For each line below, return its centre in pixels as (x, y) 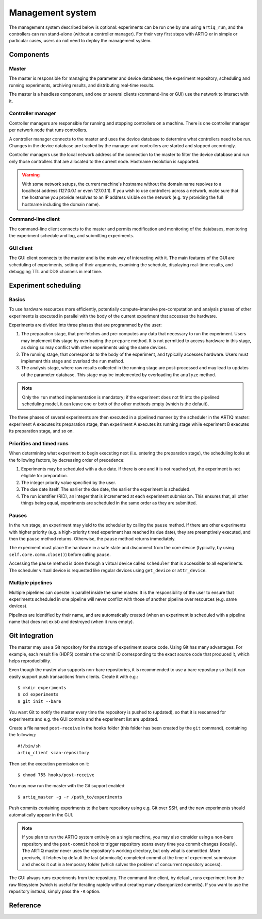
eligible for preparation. (44, 476)
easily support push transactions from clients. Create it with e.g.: (74, 676)
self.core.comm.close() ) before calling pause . (60, 555)
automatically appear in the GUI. (41, 815)
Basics (17, 299)
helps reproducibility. (30, 660)
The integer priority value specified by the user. (69, 482)
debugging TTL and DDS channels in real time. (56, 272)
